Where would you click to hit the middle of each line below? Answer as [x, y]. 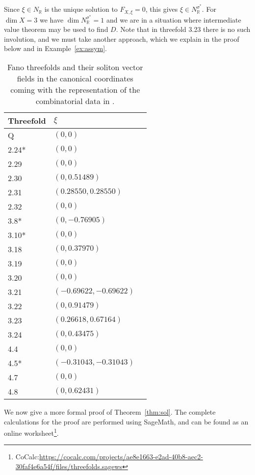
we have [52, 19]
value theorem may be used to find [56, 29]
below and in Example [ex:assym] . [55, 48]
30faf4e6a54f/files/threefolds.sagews [69, 466]
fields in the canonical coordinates [75, 78]
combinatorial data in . [75, 101]
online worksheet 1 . [31, 432]
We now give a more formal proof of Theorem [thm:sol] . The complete [110, 411]
